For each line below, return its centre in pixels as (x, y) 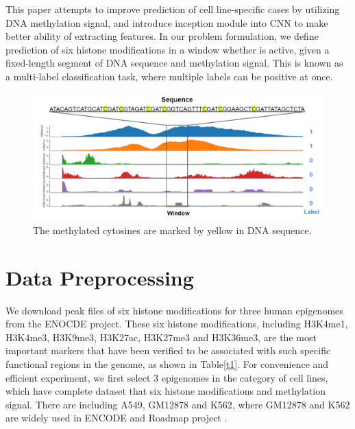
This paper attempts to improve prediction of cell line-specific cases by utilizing (173, 9)
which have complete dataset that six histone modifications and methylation (166, 391)
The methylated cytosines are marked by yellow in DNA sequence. (172, 230)
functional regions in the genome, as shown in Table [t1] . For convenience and (167, 363)
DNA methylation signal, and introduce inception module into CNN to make (167, 22)
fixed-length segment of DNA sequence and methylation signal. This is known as (174, 63)
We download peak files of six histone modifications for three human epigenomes (174, 310)
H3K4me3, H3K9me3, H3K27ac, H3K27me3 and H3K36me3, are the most (161, 337)
